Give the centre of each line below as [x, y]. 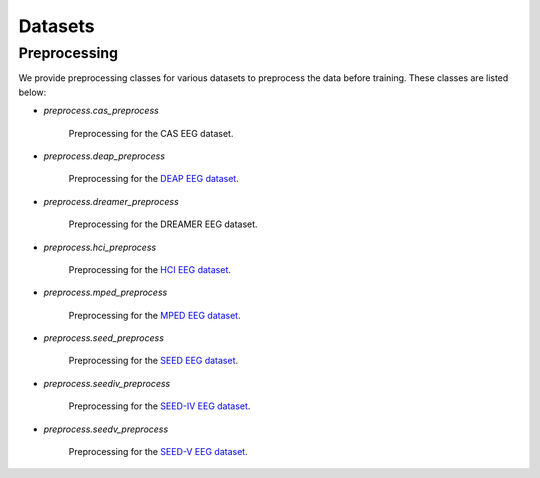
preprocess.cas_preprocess [101, 111]
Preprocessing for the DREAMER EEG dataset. [163, 224]
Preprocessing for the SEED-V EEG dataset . [158, 452]
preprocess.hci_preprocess [100, 247]
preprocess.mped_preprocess [105, 292]
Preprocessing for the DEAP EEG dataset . [154, 179]
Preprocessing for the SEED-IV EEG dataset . [159, 406]
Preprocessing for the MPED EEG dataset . [154, 315]
